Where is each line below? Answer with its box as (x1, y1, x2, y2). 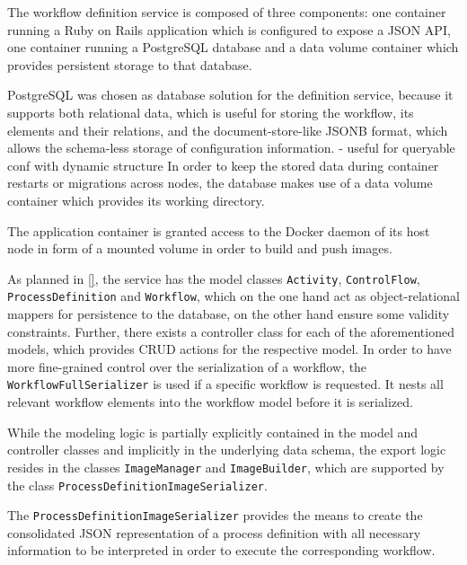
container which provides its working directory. (7, 190, 265, 209)
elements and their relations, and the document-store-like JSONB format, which (7, 120, 448, 139)
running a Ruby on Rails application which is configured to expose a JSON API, (7, 20, 451, 39)
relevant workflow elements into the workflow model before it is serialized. (7, 393, 413, 411)
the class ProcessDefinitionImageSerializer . (7, 475, 268, 494)
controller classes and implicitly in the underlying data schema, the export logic (7, 440, 446, 459)
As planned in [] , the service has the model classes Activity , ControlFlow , (7, 269, 420, 287)
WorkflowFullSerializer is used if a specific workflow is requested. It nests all (7, 375, 444, 393)
